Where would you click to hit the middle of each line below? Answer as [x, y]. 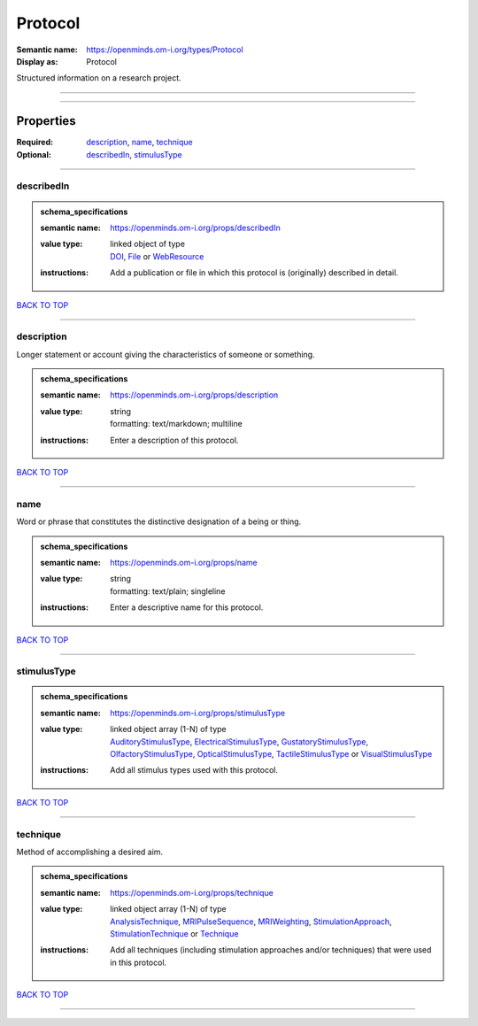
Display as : [37, 61]
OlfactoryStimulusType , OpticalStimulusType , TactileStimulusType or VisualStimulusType [271, 754]
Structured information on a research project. [99, 78]
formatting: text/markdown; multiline [176, 424]
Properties [46, 121]
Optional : [34, 154]
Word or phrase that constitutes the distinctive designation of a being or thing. [159, 521]
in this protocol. [139, 962]
